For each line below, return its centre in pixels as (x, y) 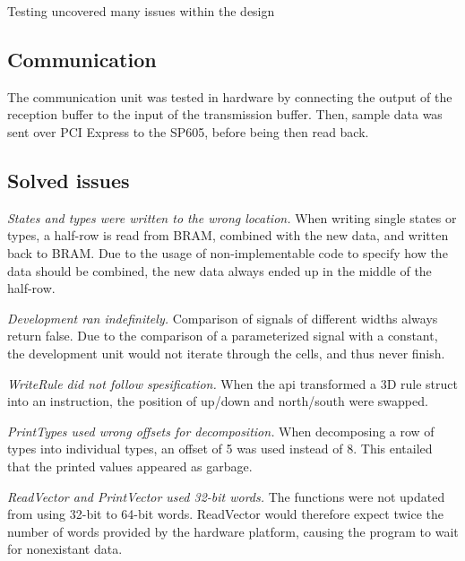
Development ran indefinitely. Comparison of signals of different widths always (223, 318)
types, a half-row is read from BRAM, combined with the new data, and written (228, 235)
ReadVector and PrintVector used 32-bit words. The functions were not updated (226, 496)
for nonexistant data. (65, 549)
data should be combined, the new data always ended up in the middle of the (220, 270)
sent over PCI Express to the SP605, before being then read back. (188, 131)
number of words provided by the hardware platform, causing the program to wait (233, 531)
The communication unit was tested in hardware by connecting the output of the (230, 96)
